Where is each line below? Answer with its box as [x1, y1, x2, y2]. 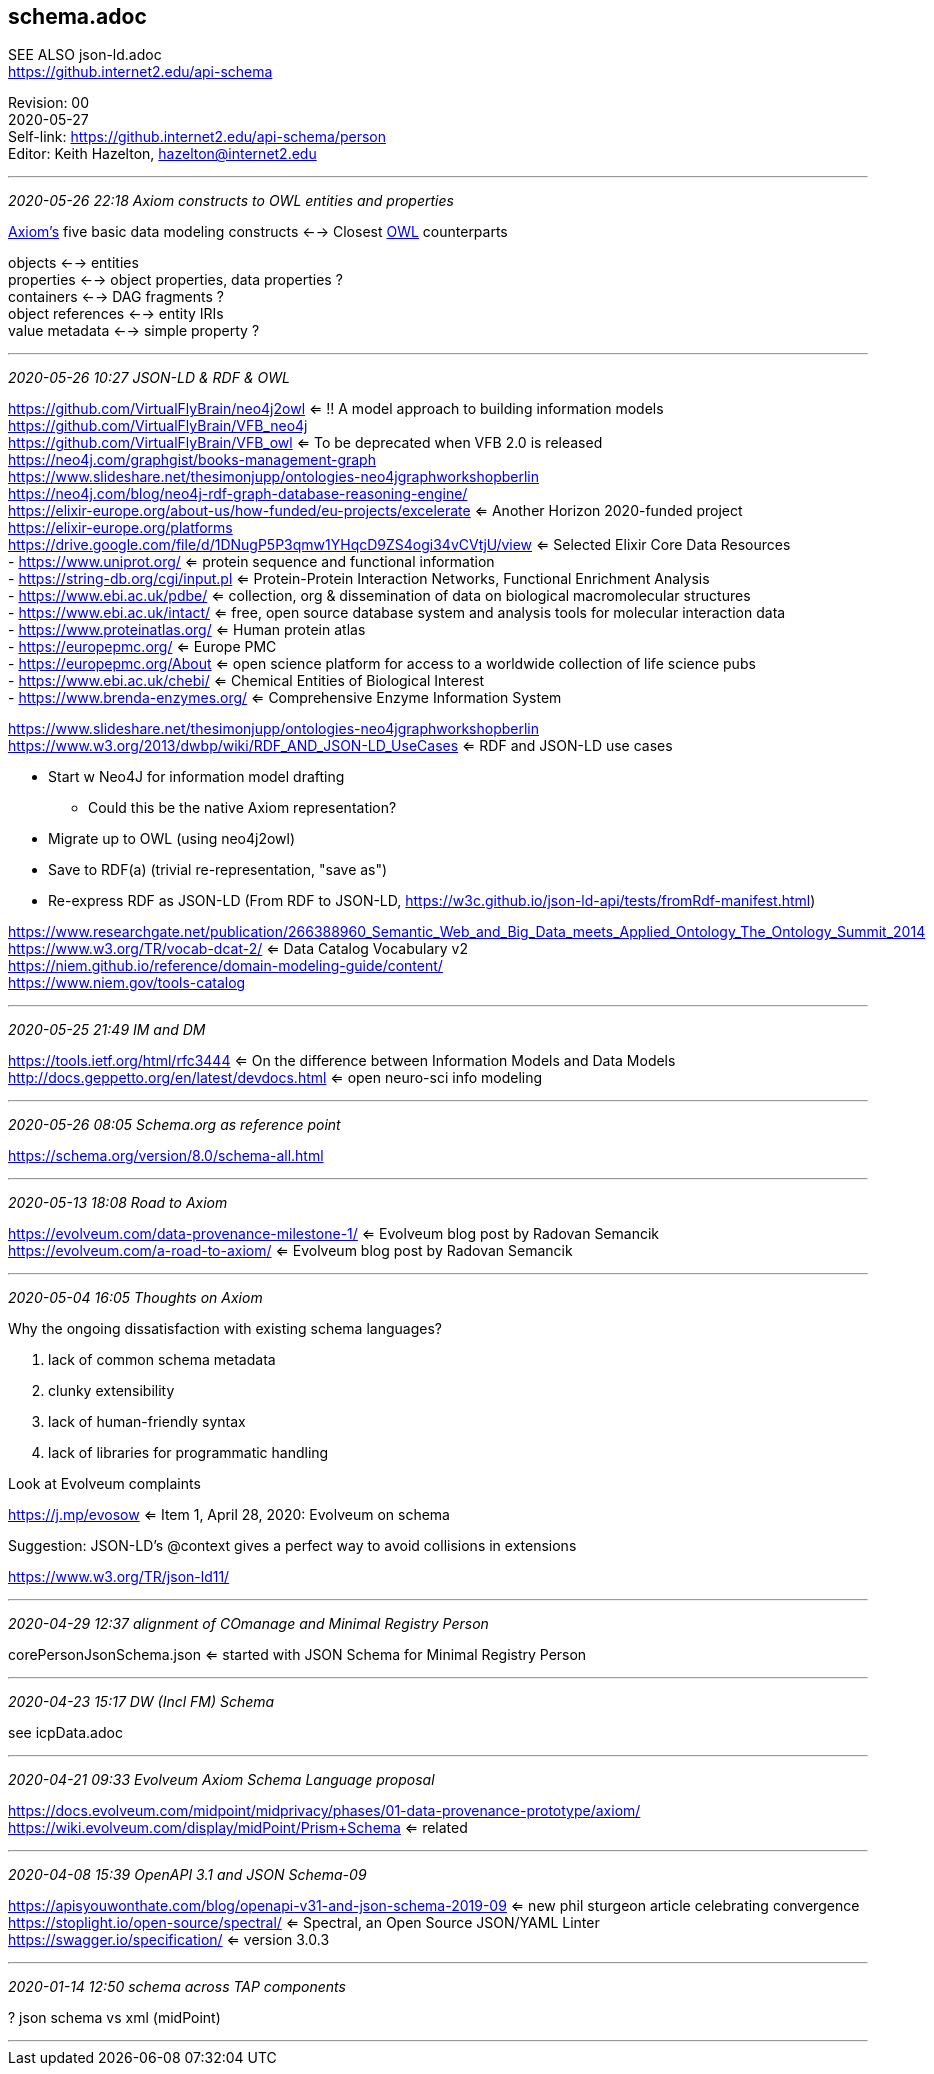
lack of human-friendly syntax [48, 1413, 246, 1431]
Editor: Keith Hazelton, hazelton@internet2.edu [8, 145, 317, 163]
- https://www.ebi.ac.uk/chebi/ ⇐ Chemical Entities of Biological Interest [8, 672, 485, 690]
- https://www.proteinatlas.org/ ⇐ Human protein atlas [8, 621, 366, 639]
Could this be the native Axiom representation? [88, 799, 397, 817]
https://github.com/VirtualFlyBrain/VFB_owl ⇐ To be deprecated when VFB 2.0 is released [8, 434, 603, 452]
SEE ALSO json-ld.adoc [8, 46, 162, 64]
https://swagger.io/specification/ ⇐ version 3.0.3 [8, 1931, 330, 1949]
